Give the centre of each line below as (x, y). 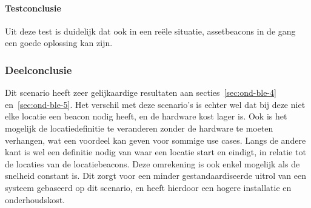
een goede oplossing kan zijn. (59, 43)
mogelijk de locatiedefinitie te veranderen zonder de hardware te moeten (139, 128)
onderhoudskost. (35, 199)
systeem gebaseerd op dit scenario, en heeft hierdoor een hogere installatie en (148, 187)
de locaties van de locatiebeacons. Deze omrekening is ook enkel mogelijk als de (152, 163)
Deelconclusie (38, 69)
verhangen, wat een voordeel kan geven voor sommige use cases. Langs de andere (155, 140)
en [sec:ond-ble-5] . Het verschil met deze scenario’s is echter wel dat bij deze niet (155, 104)
